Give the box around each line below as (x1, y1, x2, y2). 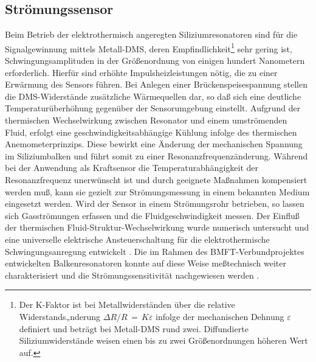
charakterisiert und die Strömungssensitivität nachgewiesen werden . (5, 268, 259, 281)
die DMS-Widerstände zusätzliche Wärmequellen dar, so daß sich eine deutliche (5, 89, 301, 102)
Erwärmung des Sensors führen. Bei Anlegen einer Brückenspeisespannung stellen (5, 78, 307, 91)
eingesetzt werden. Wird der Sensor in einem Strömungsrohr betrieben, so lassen (5, 197, 304, 210)
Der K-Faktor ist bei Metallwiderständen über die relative (19, 298, 235, 311)
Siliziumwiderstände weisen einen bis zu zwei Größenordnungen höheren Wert (19, 334, 308, 347)
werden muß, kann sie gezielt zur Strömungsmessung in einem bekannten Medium (5, 185, 310, 198)
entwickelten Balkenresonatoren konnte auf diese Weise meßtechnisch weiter (5, 257, 286, 270)
